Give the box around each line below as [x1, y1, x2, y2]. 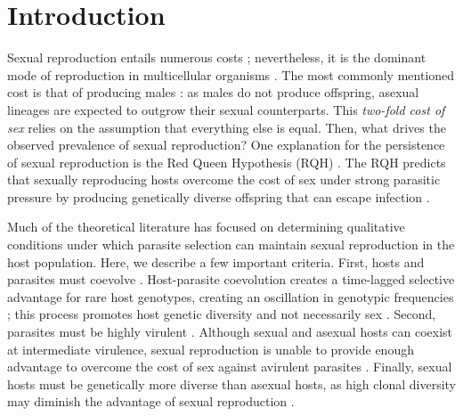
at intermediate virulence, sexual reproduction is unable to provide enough [7, 339, 414, 358]
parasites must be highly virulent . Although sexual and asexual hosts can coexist [7, 322, 453, 341]
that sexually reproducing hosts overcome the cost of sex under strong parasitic [7, 170, 441, 189]
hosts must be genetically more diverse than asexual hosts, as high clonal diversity [7, 374, 456, 393]
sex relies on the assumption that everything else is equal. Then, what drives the [7, 118, 446, 136]
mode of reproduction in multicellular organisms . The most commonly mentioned [7, 65, 455, 84]
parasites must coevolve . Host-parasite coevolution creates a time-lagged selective [7, 270, 455, 289]
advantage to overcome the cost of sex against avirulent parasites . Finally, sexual [7, 357, 452, 376]
